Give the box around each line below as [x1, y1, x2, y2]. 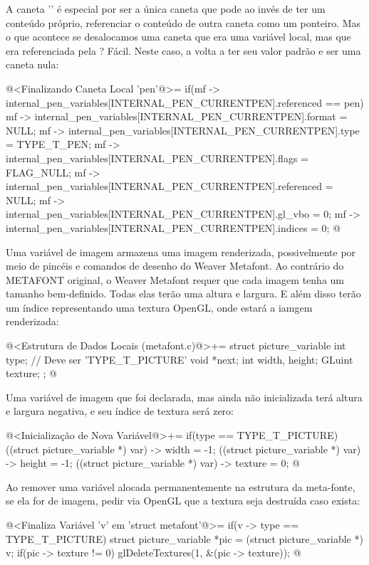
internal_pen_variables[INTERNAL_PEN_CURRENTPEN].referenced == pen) [6, 95, 364, 110]
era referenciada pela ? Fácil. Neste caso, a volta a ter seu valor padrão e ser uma [6, 43, 361, 58]
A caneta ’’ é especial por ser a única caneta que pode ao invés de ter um [6, 1, 326, 16]
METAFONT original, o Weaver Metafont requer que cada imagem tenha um [6, 272, 344, 287]
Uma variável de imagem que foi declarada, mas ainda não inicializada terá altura [6, 389, 363, 404]
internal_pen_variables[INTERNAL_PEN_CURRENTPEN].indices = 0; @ [6, 220, 341, 235]
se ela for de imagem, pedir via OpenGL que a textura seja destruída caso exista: [6, 493, 360, 508]
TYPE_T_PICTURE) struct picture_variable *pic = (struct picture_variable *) [6, 531, 363, 546]
